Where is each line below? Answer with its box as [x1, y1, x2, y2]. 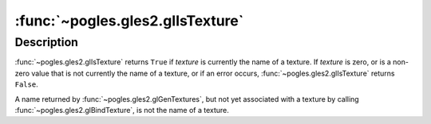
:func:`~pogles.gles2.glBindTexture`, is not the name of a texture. [14, 105, 229, 114]
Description [14, 35, 79, 49]
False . [14, 79, 39, 89]
